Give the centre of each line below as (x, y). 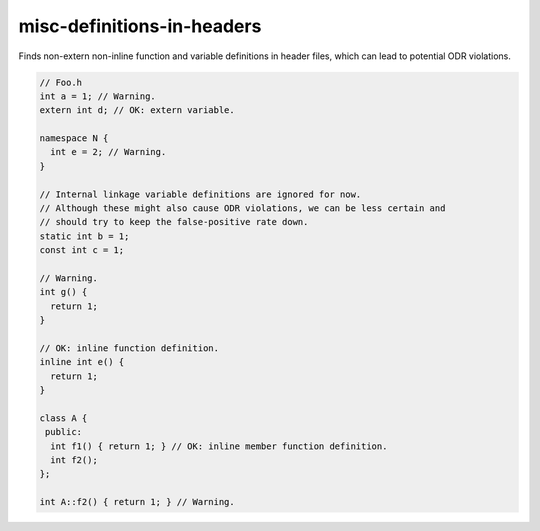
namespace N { (74, 138)
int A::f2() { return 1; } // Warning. (137, 502)
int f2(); (74, 460)
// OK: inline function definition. (129, 348)
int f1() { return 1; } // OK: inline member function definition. (219, 446)
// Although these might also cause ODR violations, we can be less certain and (242, 208)
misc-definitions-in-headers (140, 26)
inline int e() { (82, 362)
